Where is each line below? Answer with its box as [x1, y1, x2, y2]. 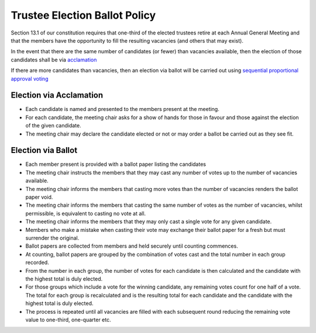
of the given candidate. [25, 122, 81, 129]
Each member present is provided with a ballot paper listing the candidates [25, 161, 206, 168]
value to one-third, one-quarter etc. [25, 316, 111, 323]
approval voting [11, 75, 49, 82]
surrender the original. [25, 234, 80, 241]
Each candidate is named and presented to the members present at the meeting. [25, 106, 219, 113]
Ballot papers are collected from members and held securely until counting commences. [25, 242, 238, 249]
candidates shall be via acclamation [11, 56, 97, 63]
